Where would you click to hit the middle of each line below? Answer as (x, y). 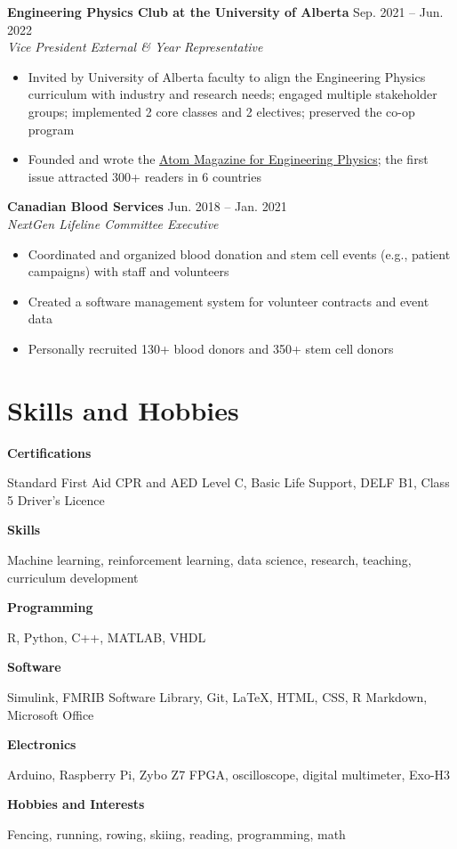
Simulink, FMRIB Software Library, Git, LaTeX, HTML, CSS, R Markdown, (217, 696)
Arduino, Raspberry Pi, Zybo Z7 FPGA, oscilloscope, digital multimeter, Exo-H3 (229, 774)
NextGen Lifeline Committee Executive (113, 223)
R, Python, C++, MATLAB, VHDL (107, 637)
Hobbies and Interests (76, 804)
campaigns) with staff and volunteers (128, 271)
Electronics (42, 744)
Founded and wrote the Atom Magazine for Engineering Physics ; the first (228, 159)
